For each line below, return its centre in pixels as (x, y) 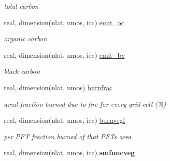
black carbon (22, 71)
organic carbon (26, 39)
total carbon (21, 6)
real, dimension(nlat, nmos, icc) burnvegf (64, 120)
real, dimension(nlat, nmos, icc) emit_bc (64, 55)
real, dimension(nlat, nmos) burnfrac (58, 87)
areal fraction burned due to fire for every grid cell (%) (85, 104)
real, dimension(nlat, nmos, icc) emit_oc (64, 22)
